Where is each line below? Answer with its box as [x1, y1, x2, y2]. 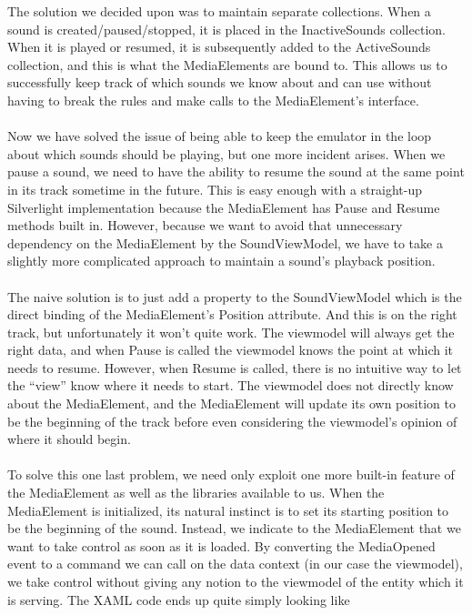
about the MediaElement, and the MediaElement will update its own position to [7, 394, 456, 413]
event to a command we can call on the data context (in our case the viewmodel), [7, 554, 463, 573]
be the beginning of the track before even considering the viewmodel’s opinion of [7, 411, 457, 430]
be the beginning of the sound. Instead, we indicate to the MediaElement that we [7, 519, 461, 538]
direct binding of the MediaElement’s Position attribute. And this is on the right [7, 305, 457, 324]
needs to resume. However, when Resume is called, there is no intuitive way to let [7, 358, 462, 377]
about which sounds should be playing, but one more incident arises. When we [7, 144, 446, 163]
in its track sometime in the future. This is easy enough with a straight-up [7, 179, 422, 198]
